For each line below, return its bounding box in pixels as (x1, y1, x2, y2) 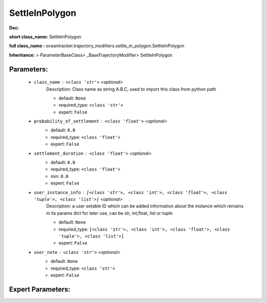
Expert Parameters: (9, 285, 71, 294)
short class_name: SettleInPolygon (9, 34, 82, 40)
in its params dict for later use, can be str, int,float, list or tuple (46, 210, 173, 216)
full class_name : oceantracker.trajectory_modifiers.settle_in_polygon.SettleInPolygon (9, 43, 185, 49)
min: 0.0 (50, 173, 69, 179)
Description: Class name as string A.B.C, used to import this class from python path (46, 86, 216, 92)
